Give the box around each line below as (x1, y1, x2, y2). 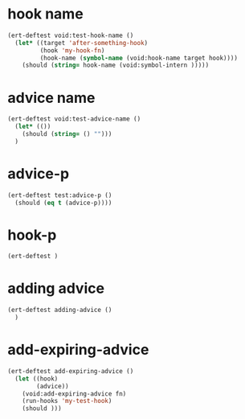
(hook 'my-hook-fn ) (39, 46, 105, 55)
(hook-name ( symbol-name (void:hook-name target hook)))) (39, 54, 239, 62)
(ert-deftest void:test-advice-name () (7, 115, 141, 123)
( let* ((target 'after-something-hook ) (14, 39, 149, 47)
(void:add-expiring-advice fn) (22, 389, 127, 398)
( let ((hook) (14, 375, 59, 383)
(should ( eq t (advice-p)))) (14, 199, 112, 207)
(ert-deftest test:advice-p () (7, 191, 112, 199)
